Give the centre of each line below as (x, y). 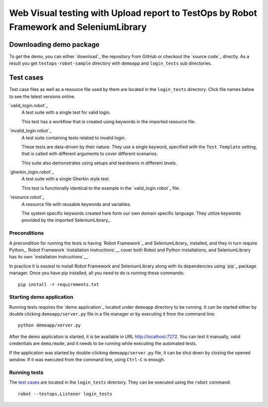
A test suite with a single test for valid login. (66, 112)
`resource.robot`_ (27, 197)
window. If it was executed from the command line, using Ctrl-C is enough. (87, 359)
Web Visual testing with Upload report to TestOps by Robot (133, 13)
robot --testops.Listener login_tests (65, 394)
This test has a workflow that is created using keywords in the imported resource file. (109, 121)
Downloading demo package (54, 44)
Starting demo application (41, 297)
